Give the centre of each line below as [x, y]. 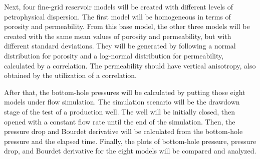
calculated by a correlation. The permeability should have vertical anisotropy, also [130, 65]
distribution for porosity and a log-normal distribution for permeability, [114, 55]
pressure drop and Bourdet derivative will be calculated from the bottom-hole [123, 131]
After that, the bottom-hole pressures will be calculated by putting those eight [125, 92]
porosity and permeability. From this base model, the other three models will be [127, 26]
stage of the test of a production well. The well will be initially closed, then [120, 111]
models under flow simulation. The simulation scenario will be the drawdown [122, 102]
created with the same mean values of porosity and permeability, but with [118, 36]
